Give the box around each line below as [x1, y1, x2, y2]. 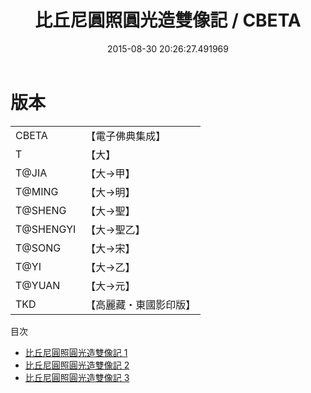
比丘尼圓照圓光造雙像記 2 [24, 359, 130, 371]
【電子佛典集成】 [85, 129, 167, 143]
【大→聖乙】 [85, 222, 146, 236]
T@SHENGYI [15, 222, 77, 236]
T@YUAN [15, 278, 61, 292]
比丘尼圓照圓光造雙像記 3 [24, 371, 130, 383]
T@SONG [15, 241, 62, 255]
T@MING [15, 184, 59, 198]
